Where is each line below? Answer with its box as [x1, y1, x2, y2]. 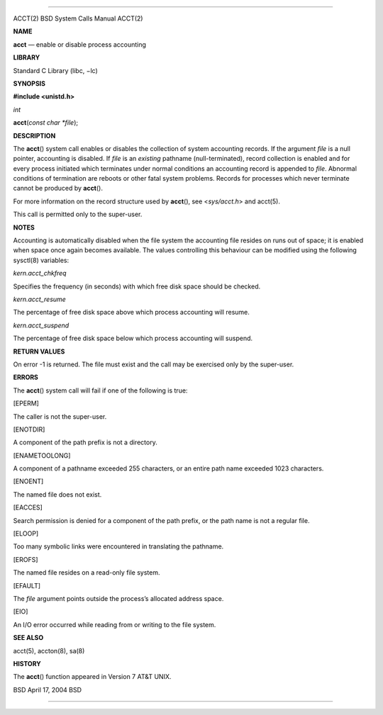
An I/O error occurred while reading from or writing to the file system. [13, 620, 216, 629]
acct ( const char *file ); [13, 118, 78, 127]
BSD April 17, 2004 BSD [13, 685, 82, 694]
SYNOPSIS [13, 79, 46, 88]
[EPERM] [13, 399, 39, 407]
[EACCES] [13, 503, 43, 512]
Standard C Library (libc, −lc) [13, 66, 99, 74]
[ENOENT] [13, 477, 44, 485]
